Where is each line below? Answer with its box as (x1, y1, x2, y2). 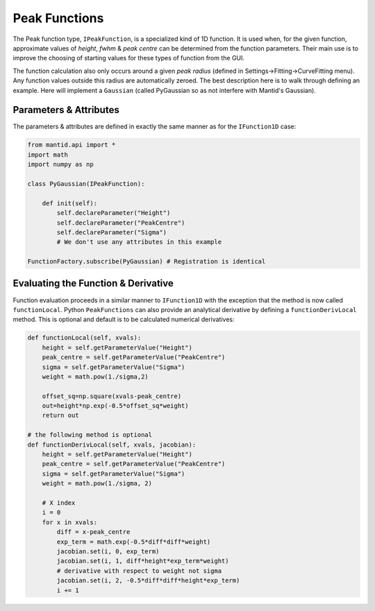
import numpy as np (27, 160, 94, 169)
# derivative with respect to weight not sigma (56, 567, 222, 575)
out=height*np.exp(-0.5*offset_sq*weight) (42, 402, 189, 410)
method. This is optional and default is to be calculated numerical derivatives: (12, 316, 235, 324)
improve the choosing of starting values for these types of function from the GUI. (12, 54, 245, 62)
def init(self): (42, 199, 97, 207)
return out (42, 411, 79, 420)
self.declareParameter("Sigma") (56, 228, 167, 236)
